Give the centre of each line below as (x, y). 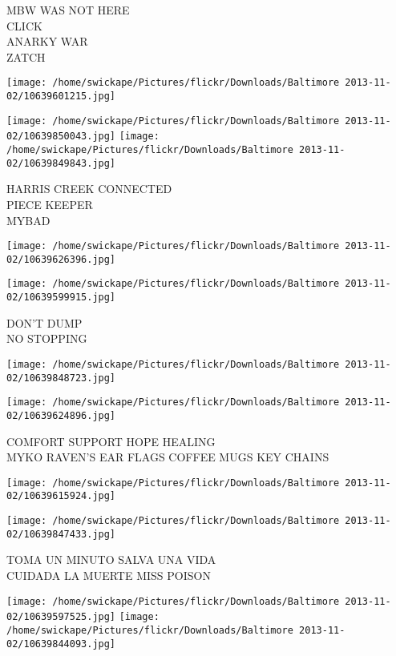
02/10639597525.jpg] (61, 617)
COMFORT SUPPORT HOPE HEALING (111, 441)
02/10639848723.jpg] (61, 378)
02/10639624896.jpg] (61, 415)
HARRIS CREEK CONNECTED (89, 189)
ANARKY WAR (47, 41)
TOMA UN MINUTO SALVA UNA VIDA (111, 559)
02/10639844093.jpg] (61, 644)
